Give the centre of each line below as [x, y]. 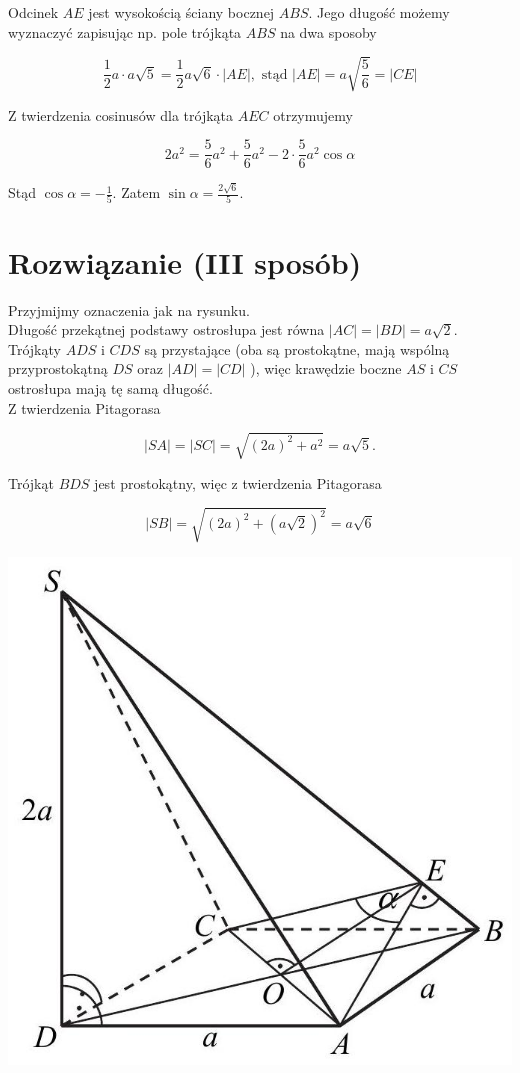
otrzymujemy [313, 114]
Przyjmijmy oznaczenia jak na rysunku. [129, 309]
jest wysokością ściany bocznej [181, 12]
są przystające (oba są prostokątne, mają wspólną [297, 348]
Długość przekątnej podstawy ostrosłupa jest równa [166, 329]
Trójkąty [34, 348]
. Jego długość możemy [379, 12]
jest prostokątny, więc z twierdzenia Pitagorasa [238, 482]
